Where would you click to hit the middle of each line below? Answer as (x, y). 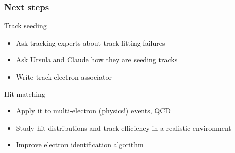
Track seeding (25, 26)
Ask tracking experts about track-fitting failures (91, 42)
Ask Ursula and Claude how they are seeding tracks (97, 60)
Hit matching (25, 93)
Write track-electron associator (64, 76)
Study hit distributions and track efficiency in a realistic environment (124, 127)
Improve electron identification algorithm (80, 145)
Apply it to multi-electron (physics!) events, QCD (93, 111)
